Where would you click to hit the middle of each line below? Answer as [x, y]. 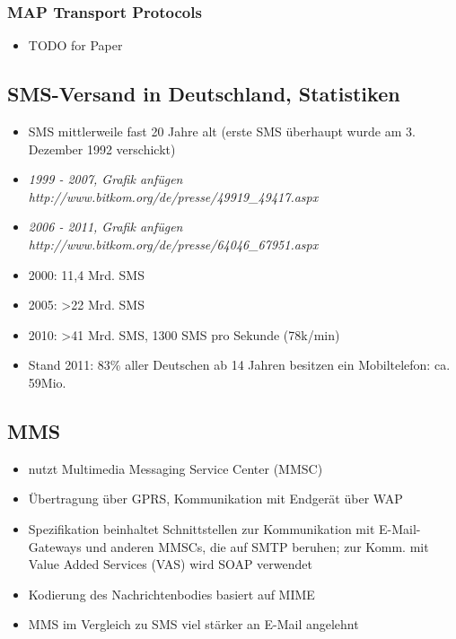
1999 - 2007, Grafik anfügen [105, 179]
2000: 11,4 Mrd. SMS [86, 274]
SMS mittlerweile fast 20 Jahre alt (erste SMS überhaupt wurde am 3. [222, 131]
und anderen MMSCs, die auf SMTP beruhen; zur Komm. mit [257, 546]
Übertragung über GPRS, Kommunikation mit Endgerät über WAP [215, 499]
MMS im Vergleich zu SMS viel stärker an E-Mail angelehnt [193, 624]
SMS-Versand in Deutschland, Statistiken [204, 94]
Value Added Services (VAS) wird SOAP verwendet [170, 564]
